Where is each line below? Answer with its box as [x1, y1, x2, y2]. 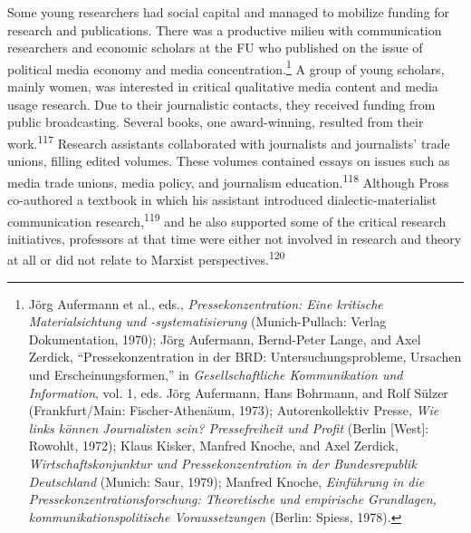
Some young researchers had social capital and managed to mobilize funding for [7, 3, 450, 21]
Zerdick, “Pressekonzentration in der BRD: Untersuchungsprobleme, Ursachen [28, 347, 462, 366]
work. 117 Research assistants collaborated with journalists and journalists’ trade [7, 131, 450, 152]
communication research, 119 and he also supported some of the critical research [7, 208, 447, 230]
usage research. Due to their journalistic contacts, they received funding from [7, 94, 436, 113]
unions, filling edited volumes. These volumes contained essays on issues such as [7, 151, 450, 170]
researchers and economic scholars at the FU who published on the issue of [7, 38, 423, 57]
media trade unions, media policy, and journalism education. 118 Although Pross [7, 170, 449, 191]
